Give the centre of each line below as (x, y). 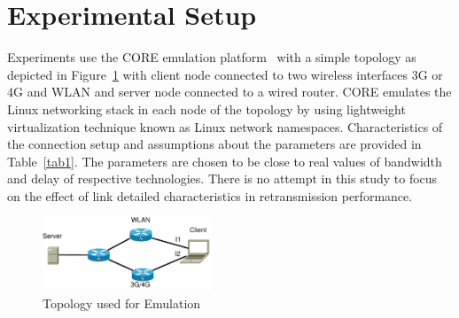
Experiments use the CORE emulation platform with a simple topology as (212, 57)
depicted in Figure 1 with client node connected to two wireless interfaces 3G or (225, 74)
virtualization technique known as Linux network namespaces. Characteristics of (225, 126)
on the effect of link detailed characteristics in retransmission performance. (210, 195)
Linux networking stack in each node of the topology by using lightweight (206, 109)
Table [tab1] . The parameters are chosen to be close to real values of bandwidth (225, 161)
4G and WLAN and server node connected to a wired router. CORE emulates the (229, 92)
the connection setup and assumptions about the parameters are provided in (214, 144)
